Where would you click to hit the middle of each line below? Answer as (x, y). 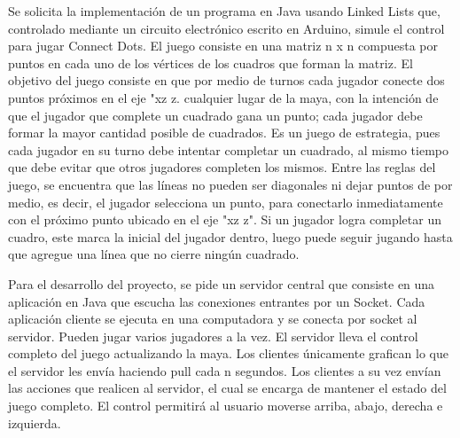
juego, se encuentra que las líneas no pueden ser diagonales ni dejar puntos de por (230, 184)
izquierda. (35, 422)
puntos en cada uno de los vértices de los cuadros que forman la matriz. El (211, 63)
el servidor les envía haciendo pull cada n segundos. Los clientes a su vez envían (225, 370)
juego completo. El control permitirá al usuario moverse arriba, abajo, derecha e (226, 406)
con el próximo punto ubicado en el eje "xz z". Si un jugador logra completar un (225, 219)
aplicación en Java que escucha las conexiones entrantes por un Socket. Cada (217, 301)
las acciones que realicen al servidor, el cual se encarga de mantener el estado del (227, 388)
